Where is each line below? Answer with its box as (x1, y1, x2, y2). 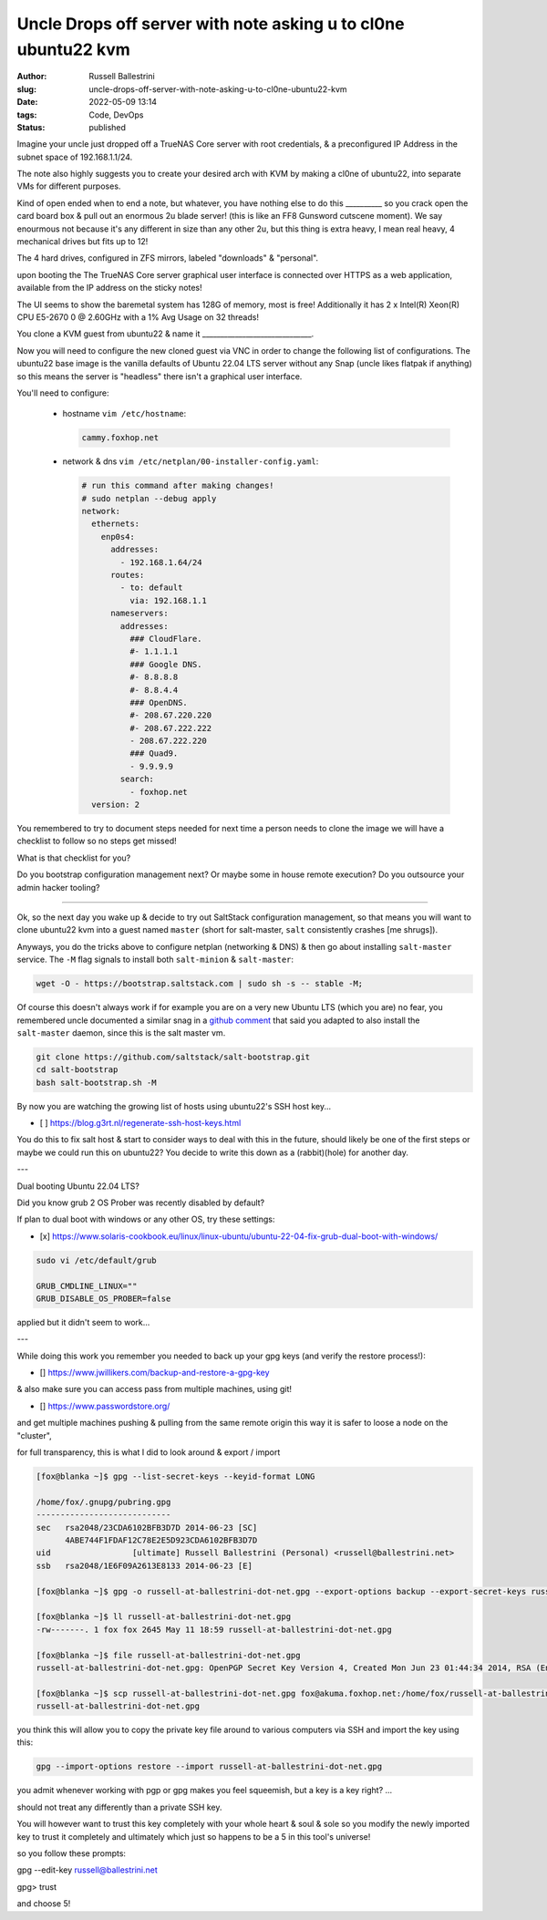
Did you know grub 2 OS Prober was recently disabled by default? (16, 1197, 265, 1208)
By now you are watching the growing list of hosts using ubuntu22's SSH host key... (16, 1100, 332, 1111)
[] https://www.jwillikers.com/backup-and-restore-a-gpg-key (39, 1368, 270, 1378)
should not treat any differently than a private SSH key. (16, 1801, 222, 1812)
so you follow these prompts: (16, 1847, 127, 1859)
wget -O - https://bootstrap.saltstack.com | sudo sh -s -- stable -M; (36, 978, 364, 989)
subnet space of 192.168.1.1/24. (16, 151, 133, 162)
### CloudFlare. (129, 634, 202, 644)
